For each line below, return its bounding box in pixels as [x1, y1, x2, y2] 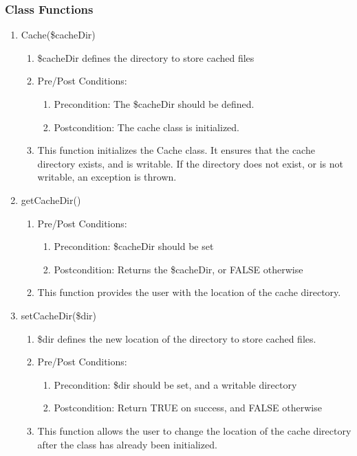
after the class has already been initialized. [37, 437, 217, 451]
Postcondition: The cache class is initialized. [54, 119, 239, 134]
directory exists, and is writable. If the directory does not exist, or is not [37, 156, 344, 170]
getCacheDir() [21, 192, 81, 207]
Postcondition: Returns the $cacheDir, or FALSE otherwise [54, 262, 303, 276]
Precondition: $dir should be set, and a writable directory [54, 377, 297, 391]
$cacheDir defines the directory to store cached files [37, 50, 255, 65]
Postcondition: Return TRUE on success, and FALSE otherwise [54, 400, 322, 415]
